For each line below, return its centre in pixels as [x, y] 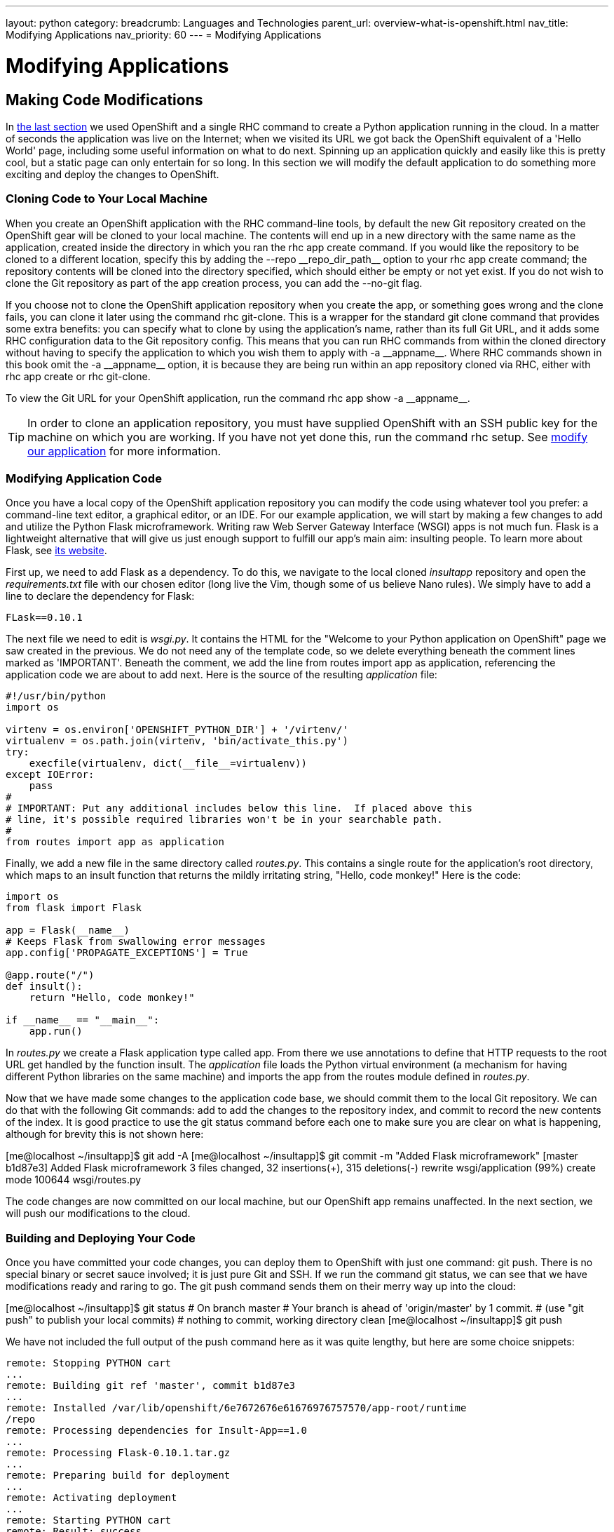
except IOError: [50, 775]
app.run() [56, 1032]
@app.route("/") [50, 975]
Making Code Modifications [104, 100]
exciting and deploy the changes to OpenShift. [112, 174]
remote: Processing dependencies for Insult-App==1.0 [156, 1431]
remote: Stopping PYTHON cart [89, 1363]
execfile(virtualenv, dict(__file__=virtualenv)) [168, 764]
